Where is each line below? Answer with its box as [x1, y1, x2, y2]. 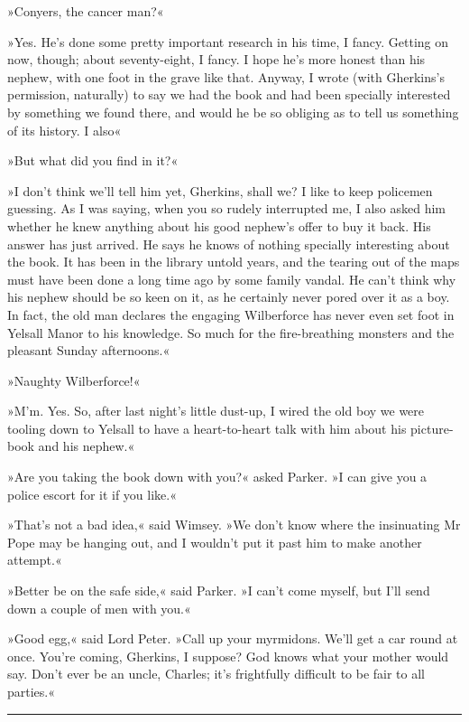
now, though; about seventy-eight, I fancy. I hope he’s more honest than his [7, 50, 426, 69]
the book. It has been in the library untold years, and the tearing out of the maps [7, 252, 460, 271]
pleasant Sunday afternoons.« [7, 341, 170, 360]
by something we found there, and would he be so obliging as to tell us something [7, 102, 459, 121]
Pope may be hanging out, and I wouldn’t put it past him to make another [7, 532, 422, 551]
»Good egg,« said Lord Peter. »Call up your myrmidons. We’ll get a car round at [7, 629, 458, 648]
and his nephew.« [38, 436, 135, 455]
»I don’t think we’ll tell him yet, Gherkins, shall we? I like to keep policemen [7, 181, 433, 200]
